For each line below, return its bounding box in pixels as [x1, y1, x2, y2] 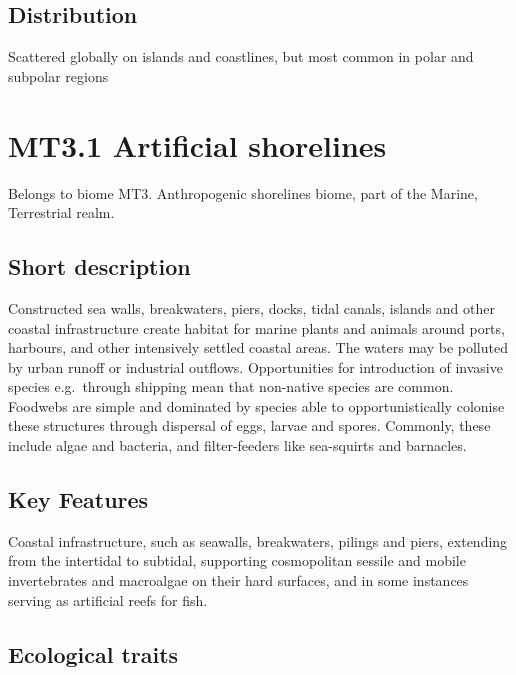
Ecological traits [8, 638, 179, 669]
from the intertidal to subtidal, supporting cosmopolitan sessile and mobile [8, 550, 466, 571]
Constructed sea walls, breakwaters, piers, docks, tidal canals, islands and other [8, 297, 495, 318]
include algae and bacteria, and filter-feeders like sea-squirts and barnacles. [8, 435, 467, 456]
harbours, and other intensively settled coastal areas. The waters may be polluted [8, 337, 508, 358]
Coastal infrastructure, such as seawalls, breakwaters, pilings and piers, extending [8, 530, 508, 551]
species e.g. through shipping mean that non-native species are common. [8, 376, 454, 397]
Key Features [8, 484, 149, 515]
